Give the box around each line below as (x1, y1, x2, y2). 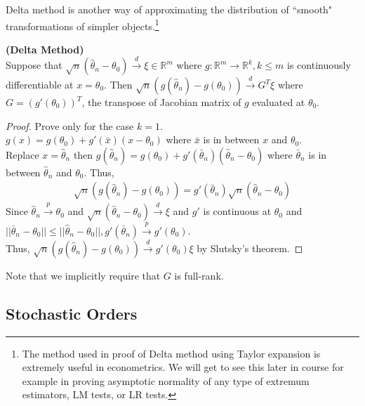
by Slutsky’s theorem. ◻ (197, 240, 303, 255)
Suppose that (6, 58, 62, 72)
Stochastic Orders (6, 302, 138, 324)
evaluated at (252, 95, 305, 110)
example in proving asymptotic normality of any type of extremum (22, 373, 310, 388)
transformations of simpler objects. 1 (6, 16, 159, 33)
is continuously (287, 58, 351, 72)
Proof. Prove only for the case (6, 118, 134, 133)
